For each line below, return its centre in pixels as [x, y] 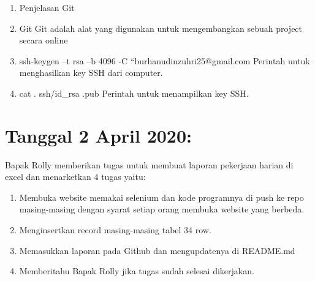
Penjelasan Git [47, 7]
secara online [44, 40]
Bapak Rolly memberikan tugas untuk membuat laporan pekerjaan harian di [149, 164]
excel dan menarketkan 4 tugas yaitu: [75, 177]
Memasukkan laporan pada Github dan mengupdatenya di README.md [157, 250]
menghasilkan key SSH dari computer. [91, 73]
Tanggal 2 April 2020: [99, 135]
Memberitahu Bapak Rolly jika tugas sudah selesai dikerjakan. [137, 271]
